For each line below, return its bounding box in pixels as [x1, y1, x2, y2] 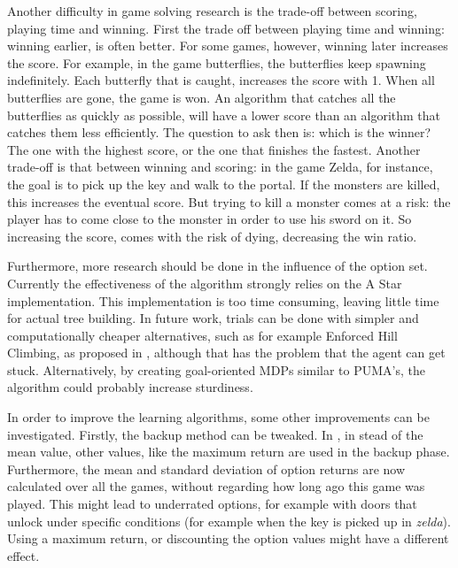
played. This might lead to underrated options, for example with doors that [7, 495, 417, 513]
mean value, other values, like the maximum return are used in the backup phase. [7, 442, 450, 461]
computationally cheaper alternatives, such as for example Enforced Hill [7, 326, 398, 344]
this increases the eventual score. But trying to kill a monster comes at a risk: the [7, 192, 451, 211]
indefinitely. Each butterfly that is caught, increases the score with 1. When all [7, 71, 435, 89]
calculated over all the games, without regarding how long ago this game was [7, 477, 425, 495]
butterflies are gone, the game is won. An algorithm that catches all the [7, 88, 396, 106]
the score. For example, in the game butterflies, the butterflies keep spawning [7, 53, 426, 72]
